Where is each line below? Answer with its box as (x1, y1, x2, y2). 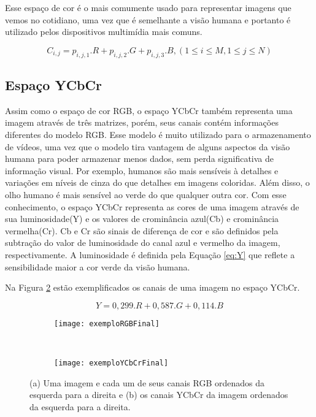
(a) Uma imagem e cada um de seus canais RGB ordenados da (29, 376, 265, 389)
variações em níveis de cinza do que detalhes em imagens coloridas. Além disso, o (5, 176, 310, 189)
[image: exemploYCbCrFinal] (54, 358, 169, 367)
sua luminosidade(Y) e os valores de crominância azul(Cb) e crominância (5, 212, 279, 225)
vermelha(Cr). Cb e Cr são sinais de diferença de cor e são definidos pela (5, 224, 279, 237)
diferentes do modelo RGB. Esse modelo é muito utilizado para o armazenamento (5, 128, 311, 140)
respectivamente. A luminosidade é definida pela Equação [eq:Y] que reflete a (5, 248, 295, 261)
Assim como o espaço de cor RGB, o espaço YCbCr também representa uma (5, 104, 293, 117)
